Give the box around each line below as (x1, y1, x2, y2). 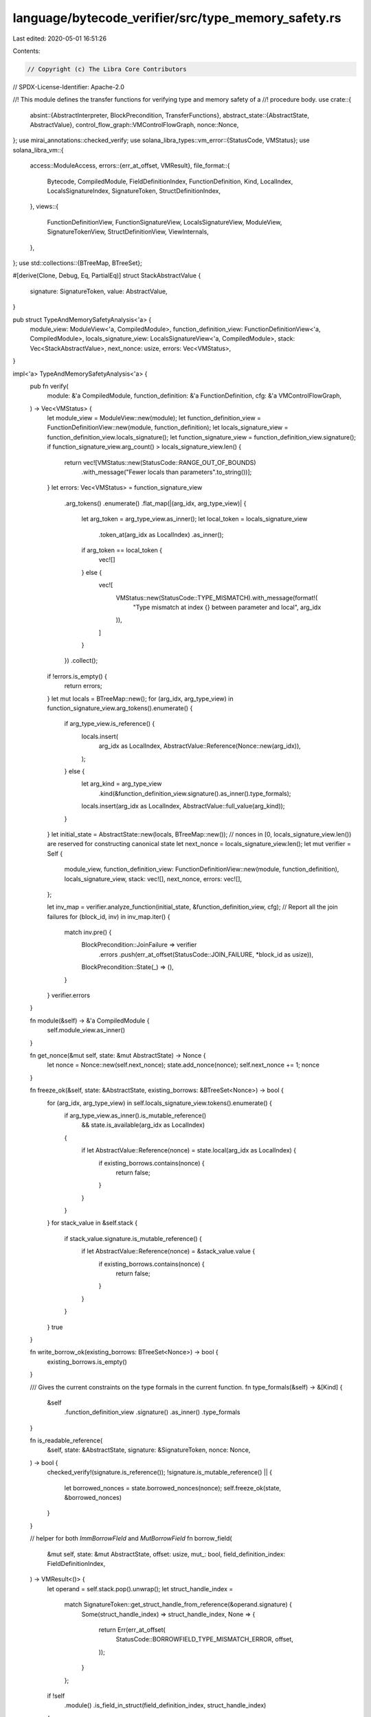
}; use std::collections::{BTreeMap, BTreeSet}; (12, 258, 142, 267)
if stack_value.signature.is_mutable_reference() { (64, 1234, 203, 1242)
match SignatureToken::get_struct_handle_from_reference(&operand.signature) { (64, 1600, 292, 1608)
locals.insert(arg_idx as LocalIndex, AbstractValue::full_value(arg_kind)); (81, 802, 285, 810)
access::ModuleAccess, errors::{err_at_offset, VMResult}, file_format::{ (30, 161, 230, 170)
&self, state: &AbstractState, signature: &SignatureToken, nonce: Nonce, (47, 1446, 251, 1454)
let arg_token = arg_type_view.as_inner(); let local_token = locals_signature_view (81, 515, 308, 523)
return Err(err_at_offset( (98, 1625, 166, 1634)
